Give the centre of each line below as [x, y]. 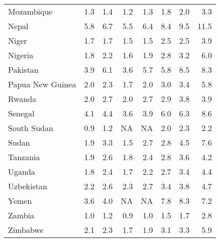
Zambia [21, 215]
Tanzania [24, 157]
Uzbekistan [28, 186]
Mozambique [30, 11]
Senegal [21, 113]
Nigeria [21, 55]
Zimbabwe [26, 230]
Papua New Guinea [42, 84]
